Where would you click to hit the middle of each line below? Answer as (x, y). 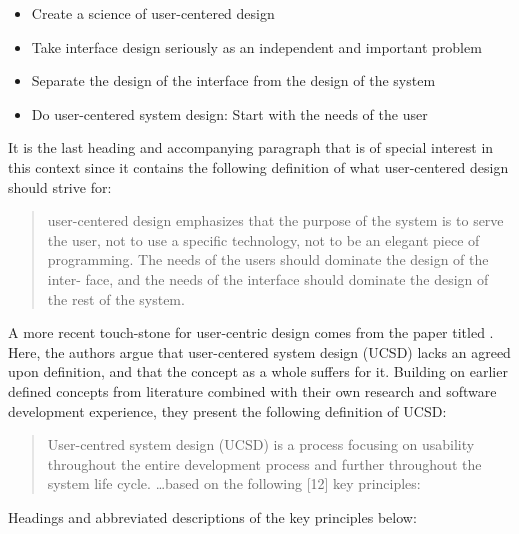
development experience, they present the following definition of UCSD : (227, 410)
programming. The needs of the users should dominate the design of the (268, 259)
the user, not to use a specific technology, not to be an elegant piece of (263, 239)
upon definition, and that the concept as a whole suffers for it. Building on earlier (258, 371)
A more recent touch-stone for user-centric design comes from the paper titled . (251, 332)
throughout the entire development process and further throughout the (264, 463)
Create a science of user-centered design (153, 13)
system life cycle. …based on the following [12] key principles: (234, 483)
